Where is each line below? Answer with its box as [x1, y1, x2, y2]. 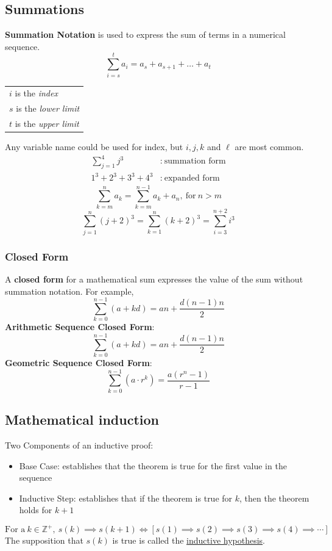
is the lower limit [16, 102, 80, 115]
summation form [164, 157, 226, 166]
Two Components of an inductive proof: [5, 438, 154, 451]
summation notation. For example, [5, 284, 134, 297]
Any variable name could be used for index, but [5, 140, 183, 153]
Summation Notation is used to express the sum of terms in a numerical [5, 28, 286, 41]
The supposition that [5, 534, 83, 547]
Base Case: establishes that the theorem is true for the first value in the [19, 459, 287, 472]
